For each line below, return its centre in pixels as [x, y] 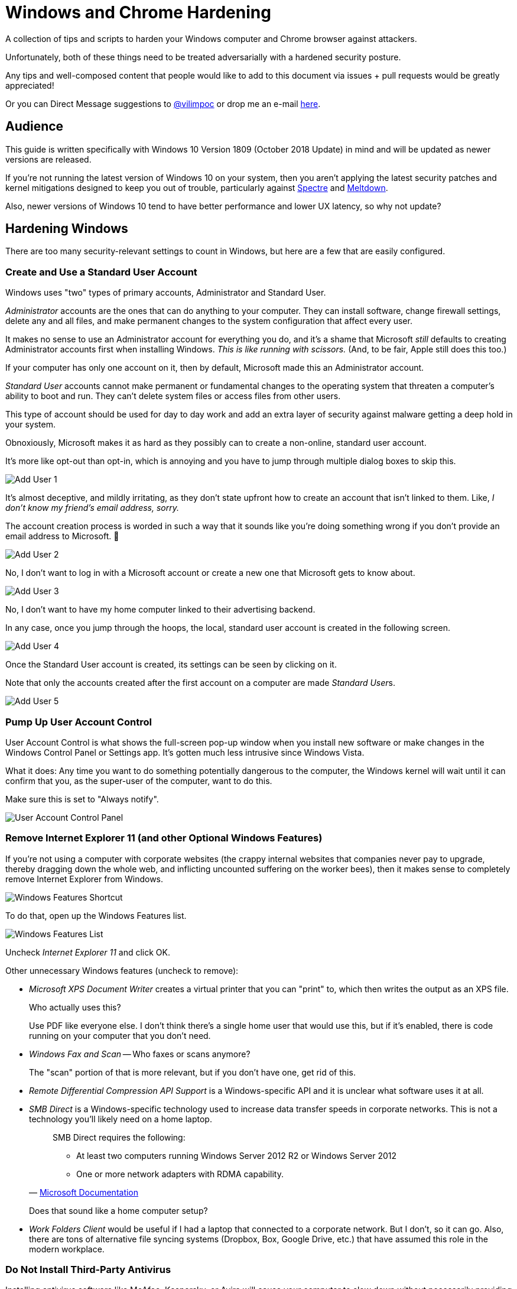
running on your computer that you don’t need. [120, 1035]
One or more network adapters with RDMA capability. [180, 1174]
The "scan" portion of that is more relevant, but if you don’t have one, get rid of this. [192, 1072]
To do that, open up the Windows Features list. [96, 915]
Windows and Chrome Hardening [138, 12]
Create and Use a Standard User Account [101, 272]
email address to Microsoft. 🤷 [62, 536]
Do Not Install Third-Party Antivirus [88, 1270]
